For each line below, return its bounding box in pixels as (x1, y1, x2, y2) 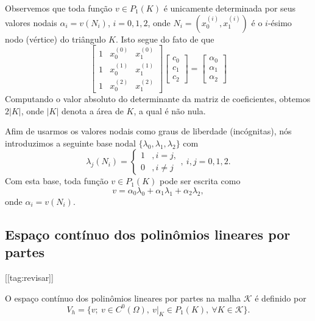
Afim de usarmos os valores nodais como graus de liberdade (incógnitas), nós (5, 125, 292, 137)
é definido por (255, 291, 306, 304)
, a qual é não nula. (133, 104, 206, 117)
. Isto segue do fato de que (115, 32, 214, 45)
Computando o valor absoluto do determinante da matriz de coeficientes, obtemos (5, 92, 311, 105)
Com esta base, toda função (5, 174, 108, 187)
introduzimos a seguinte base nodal (5, 136, 136, 149)
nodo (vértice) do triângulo (5, 32, 106, 45)
